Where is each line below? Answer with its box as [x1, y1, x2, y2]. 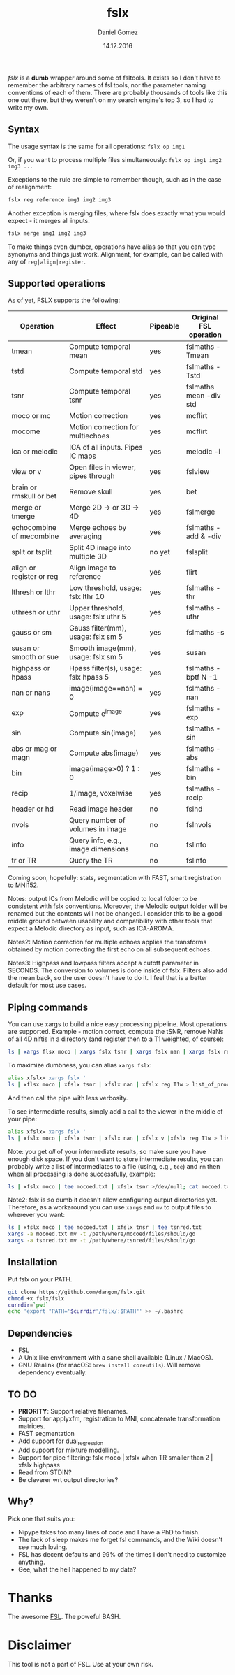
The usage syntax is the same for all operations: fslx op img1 [8, 142, 185, 150]
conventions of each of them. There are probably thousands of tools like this [8, 88, 228, 96]
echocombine [11, 523, 56, 533]
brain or [11, 482, 38, 492]
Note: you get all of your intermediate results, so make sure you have [8, 1147, 206, 1156]
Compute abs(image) [69, 748, 139, 758]
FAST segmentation [17, 1429, 75, 1437]
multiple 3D [69, 552, 107, 561]
